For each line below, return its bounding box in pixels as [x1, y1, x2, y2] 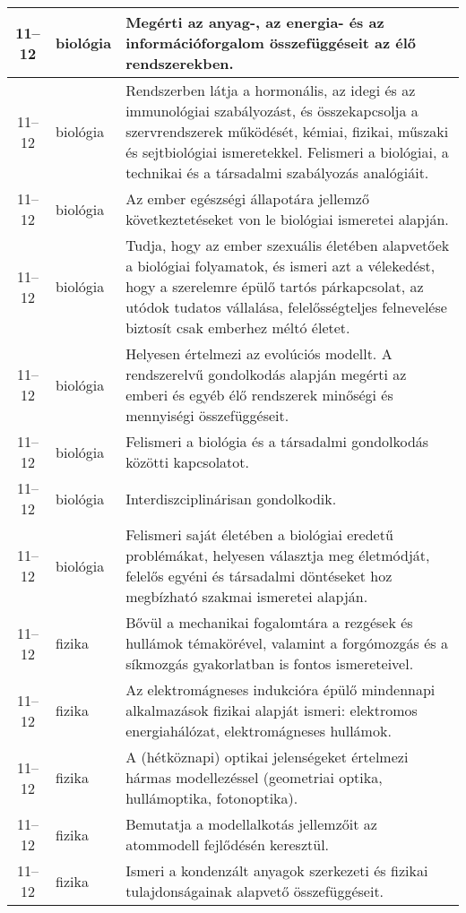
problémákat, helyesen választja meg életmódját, [125, 545, 430, 565]
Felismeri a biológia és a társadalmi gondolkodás [125, 431, 429, 452]
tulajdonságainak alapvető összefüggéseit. [125, 881, 384, 901]
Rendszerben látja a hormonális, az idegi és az [125, 80, 416, 100]
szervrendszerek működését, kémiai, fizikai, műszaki [125, 121, 449, 142]
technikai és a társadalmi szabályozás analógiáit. [125, 162, 429, 183]
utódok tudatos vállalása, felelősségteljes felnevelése [125, 297, 447, 317]
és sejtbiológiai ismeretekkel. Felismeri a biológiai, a [125, 142, 449, 162]
